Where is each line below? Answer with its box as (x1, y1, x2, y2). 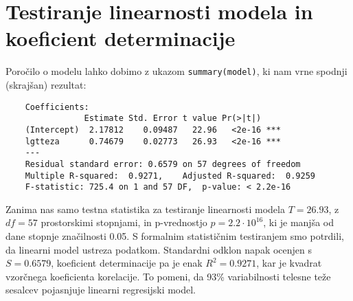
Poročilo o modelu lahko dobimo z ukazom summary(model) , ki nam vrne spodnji (5, 64, 348, 78)
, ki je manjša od (263, 215, 334, 230)
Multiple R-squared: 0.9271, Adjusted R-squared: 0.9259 (25, 170, 316, 181)
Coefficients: (25, 102, 89, 112)
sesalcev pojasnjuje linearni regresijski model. (5, 282, 196, 297)
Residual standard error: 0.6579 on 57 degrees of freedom (25, 159, 301, 169)
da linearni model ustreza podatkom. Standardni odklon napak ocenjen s (5, 242, 312, 256)
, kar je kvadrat (256, 256, 322, 270)
